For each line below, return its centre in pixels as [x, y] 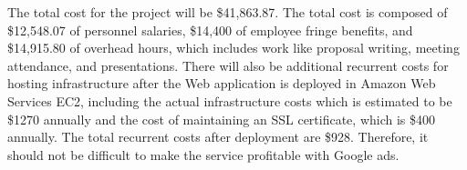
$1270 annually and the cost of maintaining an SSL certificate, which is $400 [222, 119]
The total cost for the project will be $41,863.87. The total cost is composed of [228, 12]
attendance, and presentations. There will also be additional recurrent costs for [228, 65]
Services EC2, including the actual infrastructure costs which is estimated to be [230, 100]
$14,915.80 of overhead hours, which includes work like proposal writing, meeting [233, 48]
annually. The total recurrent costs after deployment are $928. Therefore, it [218, 137]
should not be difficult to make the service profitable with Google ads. [203, 154]
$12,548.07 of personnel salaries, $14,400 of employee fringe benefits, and [210, 30]
